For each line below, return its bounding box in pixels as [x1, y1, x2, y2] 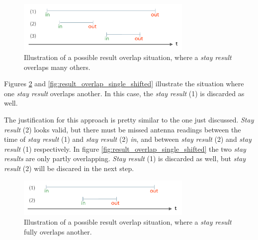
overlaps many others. [24, 61, 90, 72]
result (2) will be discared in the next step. [4, 163, 134, 173]
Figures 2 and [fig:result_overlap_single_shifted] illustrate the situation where [4, 78, 244, 89]
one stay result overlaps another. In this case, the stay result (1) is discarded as [4, 88, 245, 98]
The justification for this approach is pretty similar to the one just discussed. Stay [4, 115, 254, 124]
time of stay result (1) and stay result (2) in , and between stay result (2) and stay [4, 134, 252, 144]
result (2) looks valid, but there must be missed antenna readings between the [4, 124, 241, 134]
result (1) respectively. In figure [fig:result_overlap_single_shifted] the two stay [4, 143, 246, 154]
